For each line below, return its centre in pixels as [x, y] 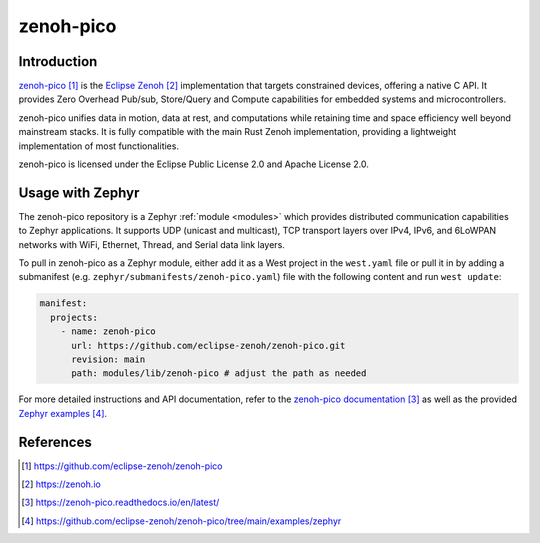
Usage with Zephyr [79, 192]
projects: [74, 317]
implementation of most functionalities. [99, 146]
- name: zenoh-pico [108, 331]
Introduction [58, 61]
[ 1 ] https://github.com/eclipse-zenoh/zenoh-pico [122, 466]
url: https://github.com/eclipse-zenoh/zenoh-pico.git [208, 345]
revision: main [108, 359]
